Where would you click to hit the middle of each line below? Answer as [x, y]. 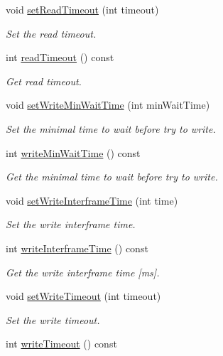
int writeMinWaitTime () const [73, 152]
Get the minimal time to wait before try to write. [112, 177]
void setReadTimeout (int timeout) [82, 9]
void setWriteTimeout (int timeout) [83, 296]
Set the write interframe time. [71, 224]
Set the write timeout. [53, 319]
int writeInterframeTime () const [77, 248]
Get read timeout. [44, 81]
